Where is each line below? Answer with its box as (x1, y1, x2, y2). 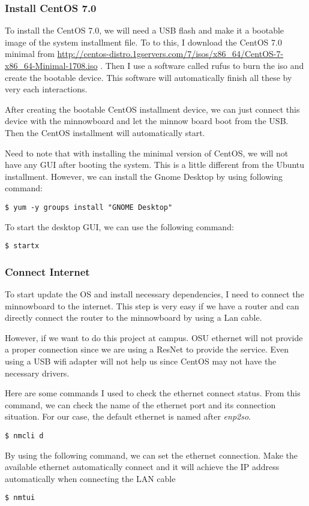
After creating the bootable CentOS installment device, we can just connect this (5, 103, 300, 115)
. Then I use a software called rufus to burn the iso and (100, 59, 304, 71)
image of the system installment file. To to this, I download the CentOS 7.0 (5, 35, 282, 48)
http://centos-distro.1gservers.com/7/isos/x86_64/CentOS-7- (57, 47, 284, 60)
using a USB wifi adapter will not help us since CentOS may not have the (5, 355, 277, 368)
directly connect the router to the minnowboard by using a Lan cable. (5, 311, 262, 324)
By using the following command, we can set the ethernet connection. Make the (5, 448, 298, 461)
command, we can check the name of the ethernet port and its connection (5, 398, 276, 411)
